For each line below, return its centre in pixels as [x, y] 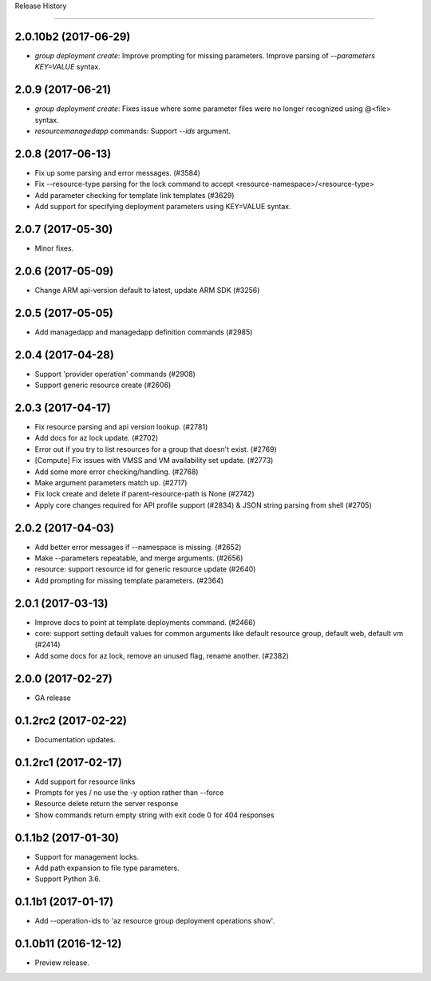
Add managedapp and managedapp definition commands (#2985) [144, 332]
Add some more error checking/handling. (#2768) [117, 472]
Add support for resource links [85, 781]
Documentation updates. [75, 739]
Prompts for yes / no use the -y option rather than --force [129, 792]
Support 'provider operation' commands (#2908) [115, 374]
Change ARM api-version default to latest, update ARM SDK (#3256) [147, 290]
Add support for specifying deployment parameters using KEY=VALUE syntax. [163, 207]
